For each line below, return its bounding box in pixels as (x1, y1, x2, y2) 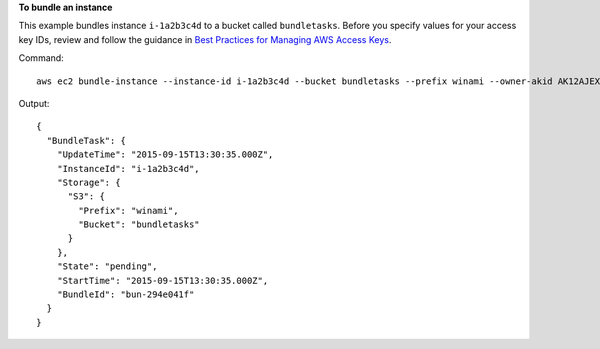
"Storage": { (56, 176, 121, 188)
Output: (18, 97, 50, 109)
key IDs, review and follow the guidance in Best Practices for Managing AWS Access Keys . (18, 33, 392, 45)
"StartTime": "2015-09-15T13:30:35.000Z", (56, 275, 269, 286)
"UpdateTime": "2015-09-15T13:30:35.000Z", (56, 149, 274, 160)
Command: (18, 52, 64, 64)
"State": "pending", (56, 261, 158, 272)
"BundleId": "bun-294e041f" (56, 289, 195, 300)
